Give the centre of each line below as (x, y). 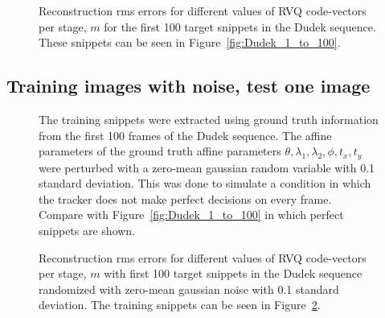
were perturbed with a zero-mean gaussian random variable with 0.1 (207, 167)
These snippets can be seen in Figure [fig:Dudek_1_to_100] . (190, 42)
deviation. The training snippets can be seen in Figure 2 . (180, 305)
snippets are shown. (87, 230)
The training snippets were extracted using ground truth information (209, 119)
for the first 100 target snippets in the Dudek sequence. (240, 26)
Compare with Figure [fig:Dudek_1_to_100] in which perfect (191, 215)
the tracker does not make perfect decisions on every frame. (185, 198)
